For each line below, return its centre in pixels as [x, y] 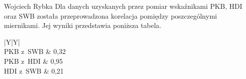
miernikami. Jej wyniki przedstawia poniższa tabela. [83, 25]
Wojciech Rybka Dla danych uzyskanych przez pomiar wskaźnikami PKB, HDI [123, 6]
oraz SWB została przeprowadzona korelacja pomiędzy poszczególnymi [110, 15]
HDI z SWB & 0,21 [34, 70]
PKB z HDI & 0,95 [33, 61]
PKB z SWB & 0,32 [35, 51]
